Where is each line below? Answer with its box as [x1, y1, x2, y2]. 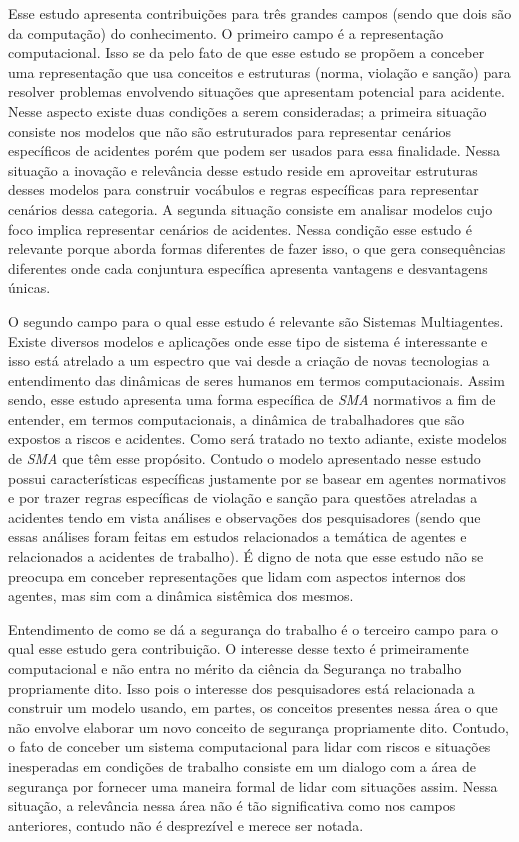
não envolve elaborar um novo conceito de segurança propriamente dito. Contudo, [8, 716, 509, 737]
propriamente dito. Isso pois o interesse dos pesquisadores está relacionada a [8, 677, 475, 698]
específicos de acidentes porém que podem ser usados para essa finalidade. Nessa [8, 140, 500, 161]
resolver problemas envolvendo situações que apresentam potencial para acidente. [8, 81, 505, 102]
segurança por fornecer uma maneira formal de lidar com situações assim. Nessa [8, 775, 498, 796]
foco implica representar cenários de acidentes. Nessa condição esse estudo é [8, 218, 472, 239]
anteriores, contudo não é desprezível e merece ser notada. [8, 814, 364, 835]
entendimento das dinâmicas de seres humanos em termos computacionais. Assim [8, 369, 505, 390]
